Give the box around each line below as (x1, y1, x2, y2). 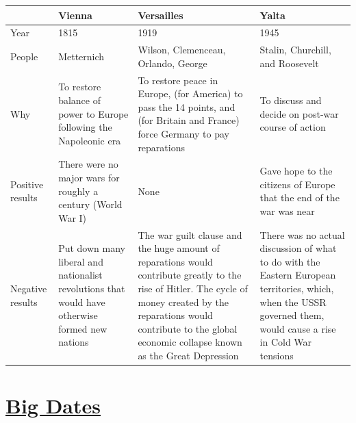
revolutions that (58, 281, 125, 296)
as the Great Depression (138, 348, 239, 362)
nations (58, 335, 89, 349)
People (10, 49, 38, 63)
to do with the (259, 254, 320, 268)
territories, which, (259, 281, 334, 296)
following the (58, 120, 112, 134)
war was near (259, 204, 315, 218)
